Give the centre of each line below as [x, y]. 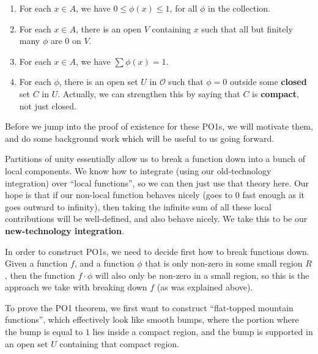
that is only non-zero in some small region [224, 263]
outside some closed [268, 82]
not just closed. [48, 105]
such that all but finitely [247, 28]
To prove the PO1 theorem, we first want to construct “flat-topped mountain [149, 307]
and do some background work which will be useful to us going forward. [140, 138]
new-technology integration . [65, 230]
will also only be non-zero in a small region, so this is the [202, 275]
